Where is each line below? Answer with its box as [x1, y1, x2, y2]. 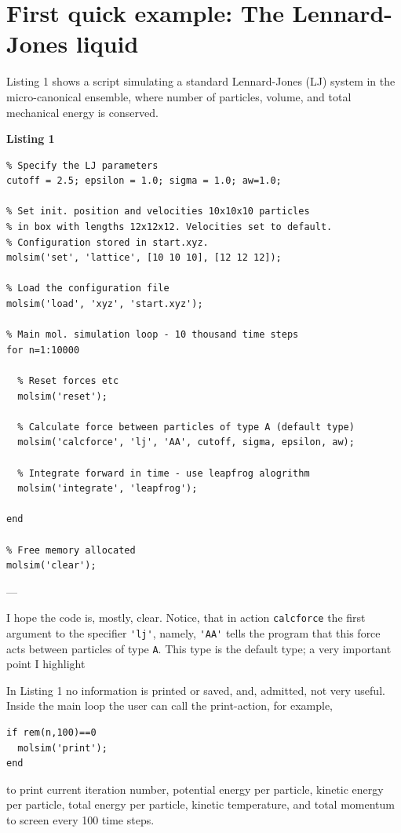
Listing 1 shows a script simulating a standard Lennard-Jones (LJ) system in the [6, 73, 396, 90]
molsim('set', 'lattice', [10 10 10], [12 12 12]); [6, 252, 282, 264]
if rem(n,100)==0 [6, 727, 97, 739]
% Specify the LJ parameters [6, 159, 159, 171]
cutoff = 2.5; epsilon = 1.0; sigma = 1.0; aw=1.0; [6, 175, 282, 187]
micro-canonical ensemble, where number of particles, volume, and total [6, 88, 352, 104]
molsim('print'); [17, 742, 108, 754]
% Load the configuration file [6, 283, 170, 294]
